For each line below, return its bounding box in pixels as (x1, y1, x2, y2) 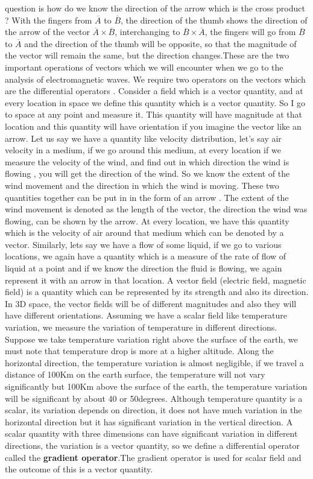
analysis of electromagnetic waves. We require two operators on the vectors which (5, 72, 306, 85)
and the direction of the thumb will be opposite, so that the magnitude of (24, 37, 297, 49)
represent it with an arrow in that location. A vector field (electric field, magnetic (5, 273, 306, 286)
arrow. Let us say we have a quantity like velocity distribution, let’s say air (5, 132, 282, 144)
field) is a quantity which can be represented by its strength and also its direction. (5, 285, 309, 298)
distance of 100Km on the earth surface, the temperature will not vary (5, 368, 265, 381)
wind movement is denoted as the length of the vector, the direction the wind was (5, 203, 308, 215)
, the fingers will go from (204, 25, 296, 38)
